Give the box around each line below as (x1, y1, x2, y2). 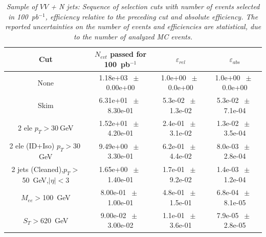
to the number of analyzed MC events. (73, 31, 193, 41)
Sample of (6, 1, 37, 11)
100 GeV (42, 192, 71, 203)
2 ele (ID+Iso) (9, 140, 55, 151)
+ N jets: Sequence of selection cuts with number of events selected (51, 1, 260, 11)
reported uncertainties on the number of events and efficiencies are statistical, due (5, 21, 261, 32)
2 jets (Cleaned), (11, 163, 63, 174)
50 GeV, (22, 174, 49, 185)
